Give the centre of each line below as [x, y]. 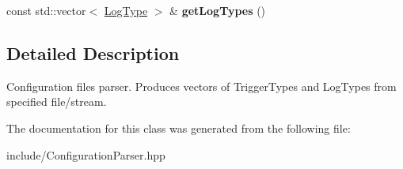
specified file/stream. [57, 101]
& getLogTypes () [218, 10]
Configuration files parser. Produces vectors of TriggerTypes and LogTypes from [201, 86]
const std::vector [46, 10]
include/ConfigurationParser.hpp [86, 154]
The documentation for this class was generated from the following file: [179, 128]
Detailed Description [93, 53]
